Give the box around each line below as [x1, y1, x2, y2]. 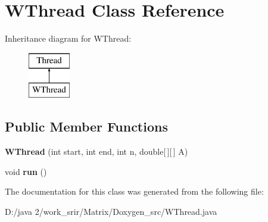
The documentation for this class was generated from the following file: [5, 185, 264, 198]
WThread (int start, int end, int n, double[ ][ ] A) [5, 145, 188, 158]
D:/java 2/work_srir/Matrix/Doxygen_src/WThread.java [5, 205, 217, 217]
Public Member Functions [5, 117, 168, 136]
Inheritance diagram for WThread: [5, 32, 132, 45]
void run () [5, 165, 47, 177]
